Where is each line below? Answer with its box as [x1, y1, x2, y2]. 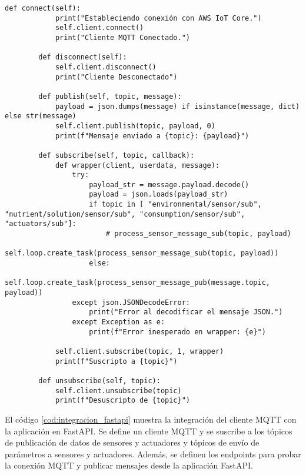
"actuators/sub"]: [5, 220, 76, 228]
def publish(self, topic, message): [38, 92, 182, 101]
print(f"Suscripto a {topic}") [55, 357, 178, 366]
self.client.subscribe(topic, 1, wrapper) [55, 347, 224, 356]
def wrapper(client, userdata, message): [55, 161, 220, 170]
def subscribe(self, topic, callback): [38, 151, 195, 160]
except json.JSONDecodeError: [72, 298, 190, 307]
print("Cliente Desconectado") [55, 72, 178, 81]
